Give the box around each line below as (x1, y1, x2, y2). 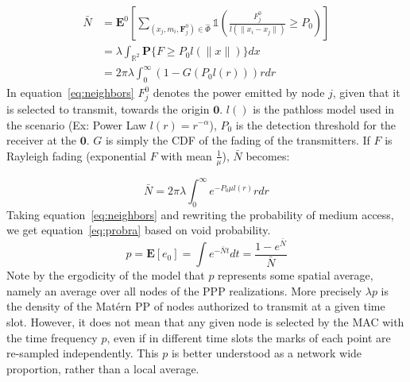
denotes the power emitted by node (153, 84, 325, 101)
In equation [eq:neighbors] (6, 84, 134, 101)
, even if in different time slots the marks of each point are (106, 329, 391, 345)
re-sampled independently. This (6, 345, 159, 361)
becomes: (246, 147, 290, 164)
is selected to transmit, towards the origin (6, 100, 210, 117)
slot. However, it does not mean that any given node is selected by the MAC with (6, 313, 404, 330)
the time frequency (6, 329, 98, 345)
